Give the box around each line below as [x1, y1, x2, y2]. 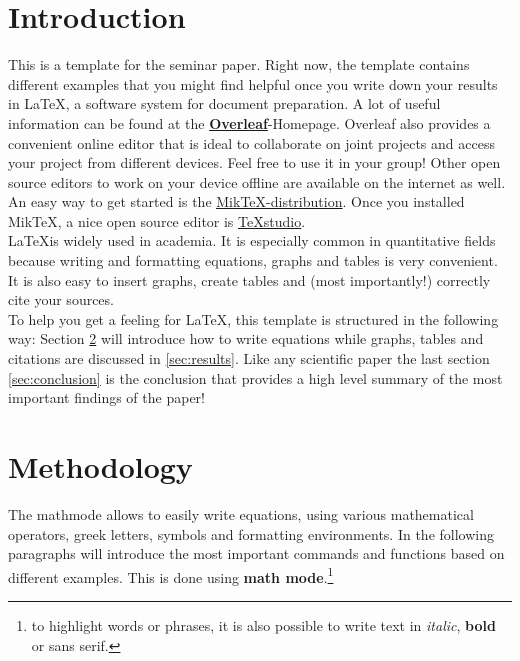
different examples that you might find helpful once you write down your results [8, 73, 498, 94]
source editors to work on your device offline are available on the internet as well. [8, 171, 506, 192]
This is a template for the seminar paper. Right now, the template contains [8, 54, 470, 75]
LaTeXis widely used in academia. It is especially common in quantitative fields [8, 230, 496, 251]
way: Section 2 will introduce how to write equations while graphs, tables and [8, 328, 484, 349]
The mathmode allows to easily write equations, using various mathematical [8, 503, 474, 524]
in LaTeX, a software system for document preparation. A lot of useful [8, 93, 441, 114]
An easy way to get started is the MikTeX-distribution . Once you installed [8, 191, 465, 212]
